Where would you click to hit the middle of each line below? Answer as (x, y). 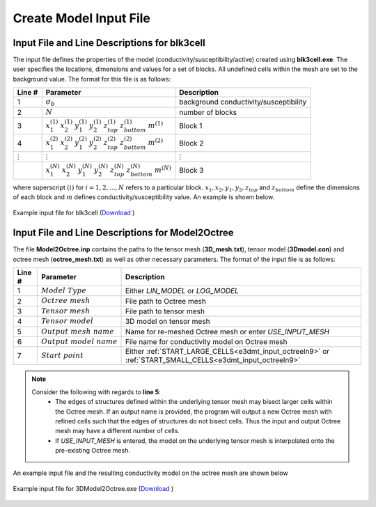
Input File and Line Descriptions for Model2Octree (123, 233)
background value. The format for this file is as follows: (92, 79)
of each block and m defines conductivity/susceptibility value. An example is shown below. (144, 197)
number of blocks (207, 112)
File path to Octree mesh (166, 301)
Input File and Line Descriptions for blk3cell (109, 43)
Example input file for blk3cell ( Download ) (74, 213)
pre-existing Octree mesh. (93, 451)
